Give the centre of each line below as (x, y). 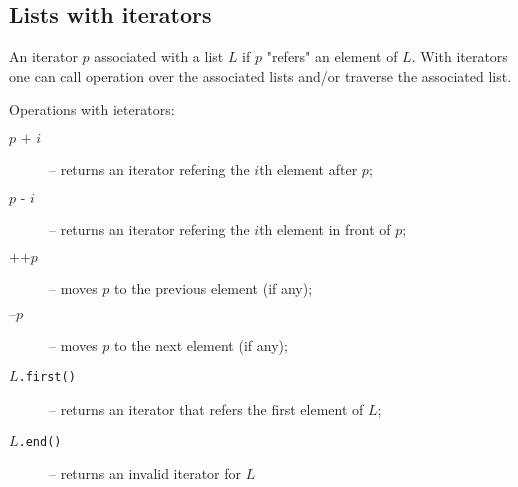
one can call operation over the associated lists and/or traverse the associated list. (260, 75)
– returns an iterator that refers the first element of (206, 409)
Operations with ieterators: (92, 109)
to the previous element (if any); (213, 288)
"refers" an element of (332, 56)
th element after (308, 168)
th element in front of (325, 228)
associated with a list (159, 56)
